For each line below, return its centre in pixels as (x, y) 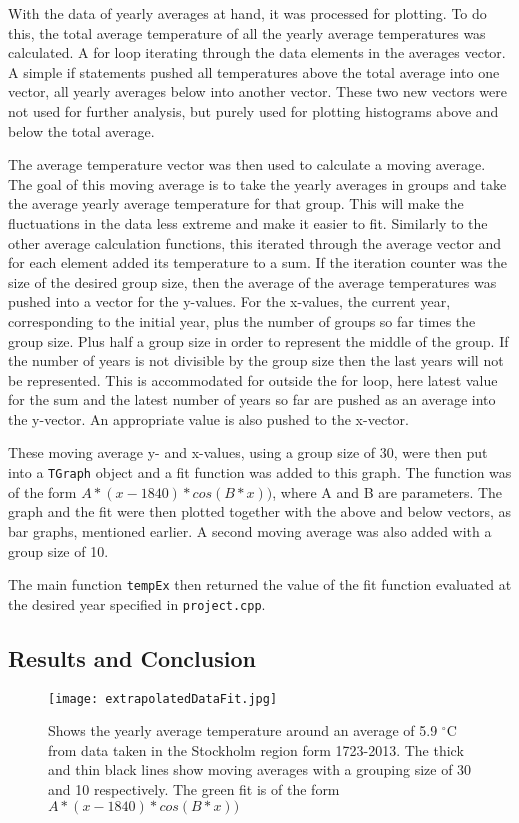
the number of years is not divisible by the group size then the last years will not (256, 360)
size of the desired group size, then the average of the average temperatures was (252, 281)
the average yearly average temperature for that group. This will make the (236, 203)
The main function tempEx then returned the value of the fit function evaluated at (260, 584)
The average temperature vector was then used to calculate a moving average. (247, 164)
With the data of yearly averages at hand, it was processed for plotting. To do (247, 13)
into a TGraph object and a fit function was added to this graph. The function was (260, 472)
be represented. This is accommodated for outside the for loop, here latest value (253, 379)
